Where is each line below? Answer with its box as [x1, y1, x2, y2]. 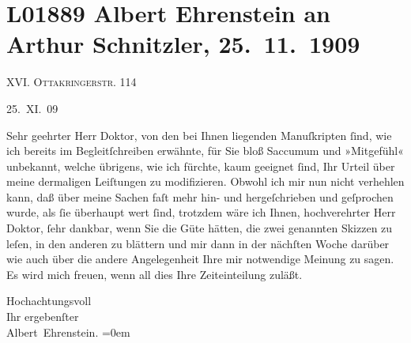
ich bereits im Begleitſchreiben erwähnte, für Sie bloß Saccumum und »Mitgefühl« [6, 142, 404, 159]
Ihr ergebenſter [6, 308, 79, 325]
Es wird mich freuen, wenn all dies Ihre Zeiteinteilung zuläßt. [6, 266, 303, 282]
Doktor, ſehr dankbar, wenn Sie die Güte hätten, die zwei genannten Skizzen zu [6, 220, 393, 236]
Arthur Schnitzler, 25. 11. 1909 [6, 28, 360, 60]
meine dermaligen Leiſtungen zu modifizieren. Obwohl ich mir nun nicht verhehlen [6, 173, 405, 190]
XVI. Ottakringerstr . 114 [6, 73, 137, 90]
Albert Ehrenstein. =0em [6, 323, 130, 340]
